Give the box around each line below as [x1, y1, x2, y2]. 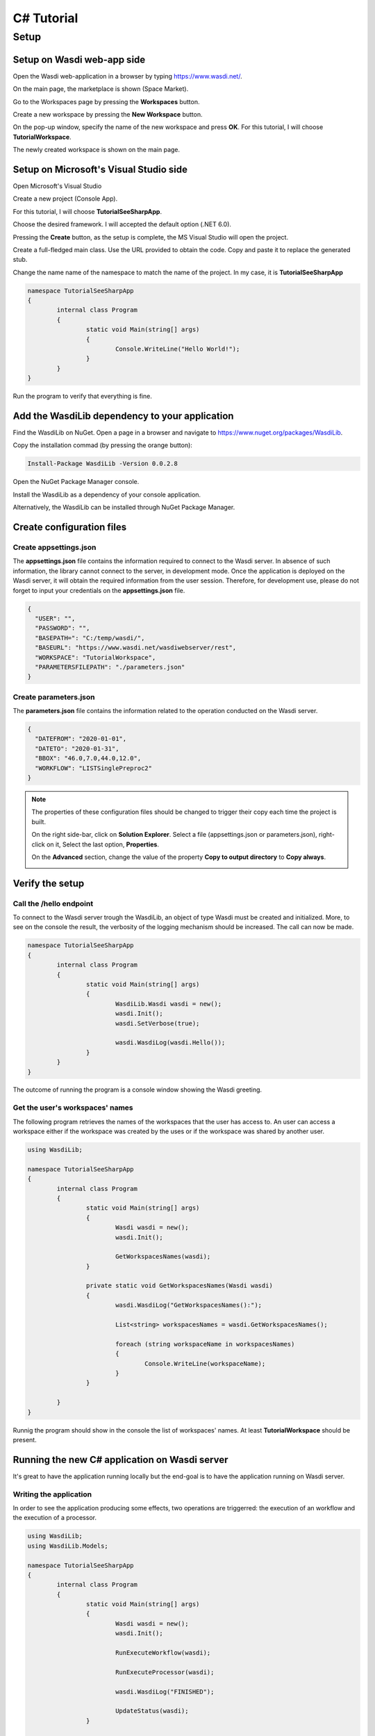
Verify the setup [12, 877, 85, 889]
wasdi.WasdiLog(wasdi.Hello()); [115, 1039, 226, 1046]
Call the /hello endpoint [12, 899, 94, 908]
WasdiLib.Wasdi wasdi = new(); [115, 1000, 222, 1008]
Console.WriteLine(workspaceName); [144, 1360, 266, 1367]
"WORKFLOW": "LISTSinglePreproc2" [35, 764, 153, 772]
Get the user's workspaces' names [12, 1103, 133, 1112]
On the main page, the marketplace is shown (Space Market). [12, 85, 189, 93]
